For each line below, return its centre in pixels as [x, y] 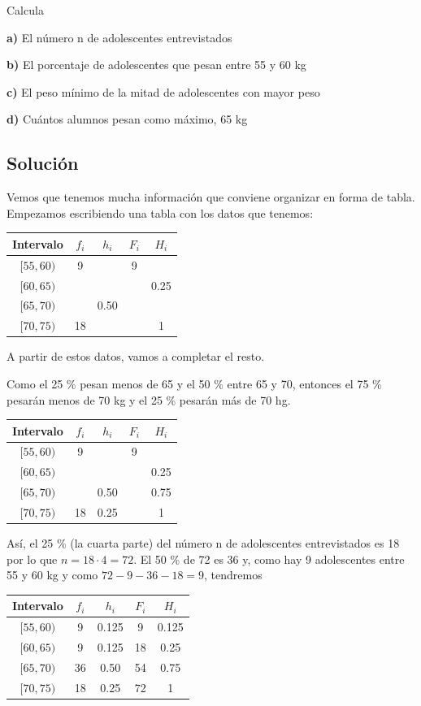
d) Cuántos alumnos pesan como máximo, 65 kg [127, 119]
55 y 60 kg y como [52, 575]
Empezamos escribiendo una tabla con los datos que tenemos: [160, 212]
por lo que [32, 559]
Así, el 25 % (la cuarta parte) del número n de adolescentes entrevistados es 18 [203, 543]
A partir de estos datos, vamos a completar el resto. [136, 356]
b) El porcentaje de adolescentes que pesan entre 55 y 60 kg [156, 65]
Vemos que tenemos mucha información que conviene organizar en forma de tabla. [211, 197]
